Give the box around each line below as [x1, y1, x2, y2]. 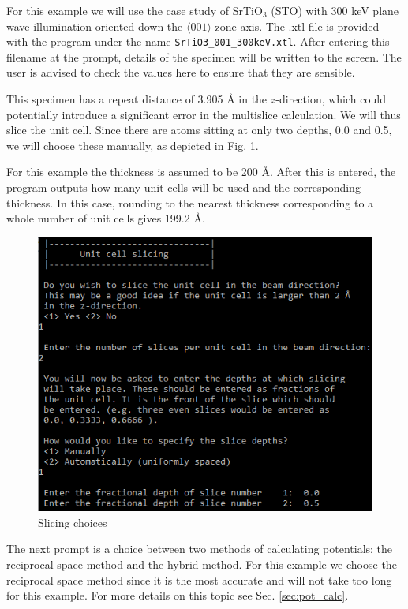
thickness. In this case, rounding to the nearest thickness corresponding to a [6, 194, 374, 211]
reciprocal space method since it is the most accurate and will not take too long [6, 571, 392, 588]
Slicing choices [38, 514, 107, 530]
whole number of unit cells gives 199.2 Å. [6, 210, 205, 226]
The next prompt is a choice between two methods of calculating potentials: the [6, 540, 393, 557]
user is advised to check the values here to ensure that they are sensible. [6, 64, 355, 80]
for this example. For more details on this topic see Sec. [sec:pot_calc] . [6, 587, 349, 603]
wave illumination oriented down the [6, 17, 183, 34]
